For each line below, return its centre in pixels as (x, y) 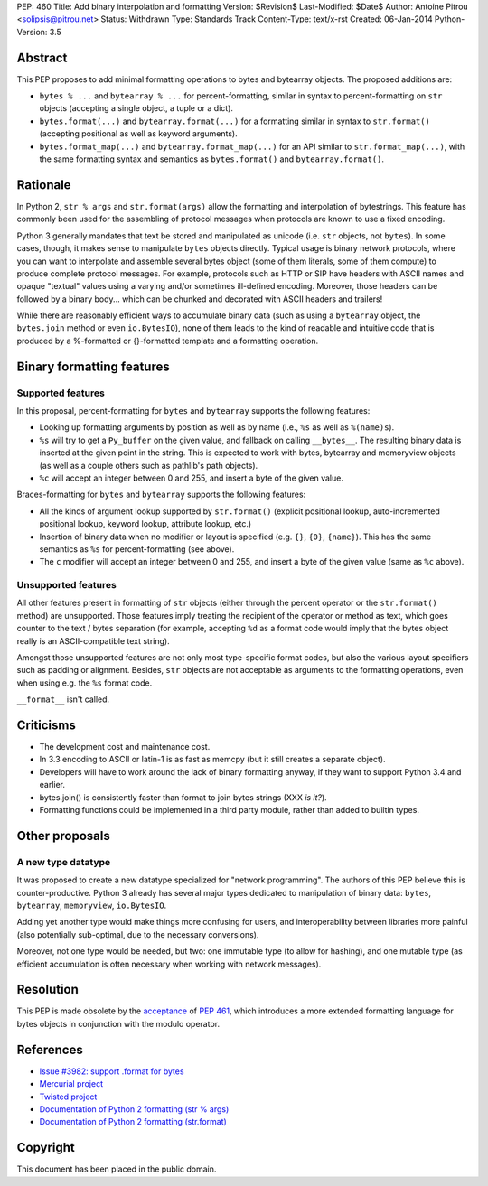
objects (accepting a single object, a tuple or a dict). (136, 108)
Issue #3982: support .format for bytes (112, 1071)
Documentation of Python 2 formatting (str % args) (134, 1109)
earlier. (52, 785)
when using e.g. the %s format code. (84, 683)
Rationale (44, 185)
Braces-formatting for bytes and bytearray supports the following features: (161, 495)
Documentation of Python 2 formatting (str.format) (133, 1122)
